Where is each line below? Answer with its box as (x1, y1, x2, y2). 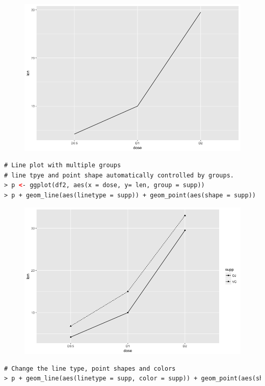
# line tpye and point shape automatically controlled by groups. (4, 171, 234, 179)
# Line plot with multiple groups (4, 162, 121, 169)
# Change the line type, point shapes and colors (4, 365, 176, 372)
